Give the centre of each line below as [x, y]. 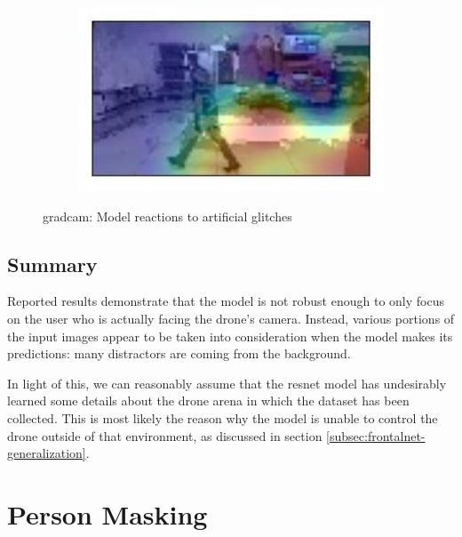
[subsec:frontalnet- [376, 435]
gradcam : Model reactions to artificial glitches [167, 216]
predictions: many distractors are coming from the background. [179, 353]
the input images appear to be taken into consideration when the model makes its [230, 336]
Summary [52, 264]
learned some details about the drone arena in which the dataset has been [208, 401]
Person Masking [108, 513]
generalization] [47, 453]
